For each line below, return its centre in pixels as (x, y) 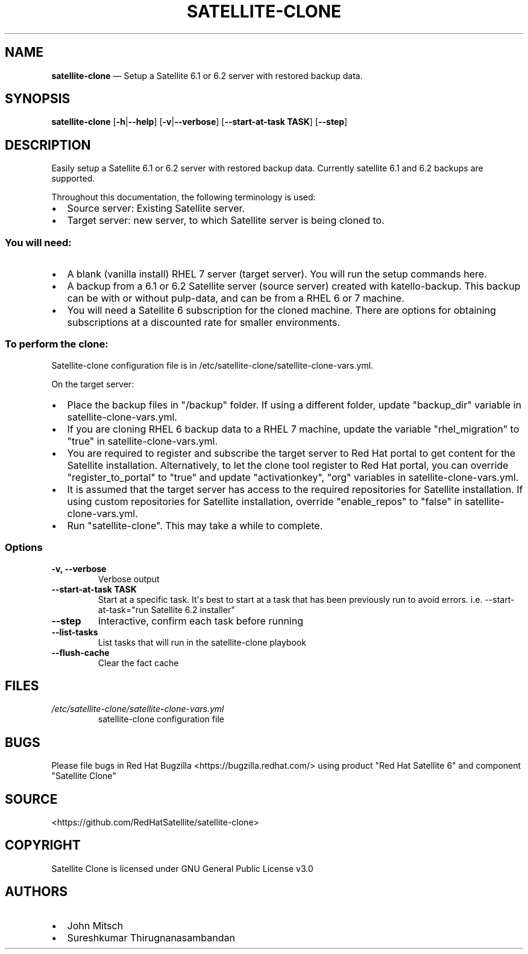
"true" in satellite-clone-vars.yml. (143, 441)
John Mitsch (95, 925)
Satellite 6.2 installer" (193, 609)
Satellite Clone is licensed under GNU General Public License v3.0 (182, 868)
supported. (73, 179)
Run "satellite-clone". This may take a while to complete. (195, 525)
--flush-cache (80, 652)
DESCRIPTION (48, 145)
